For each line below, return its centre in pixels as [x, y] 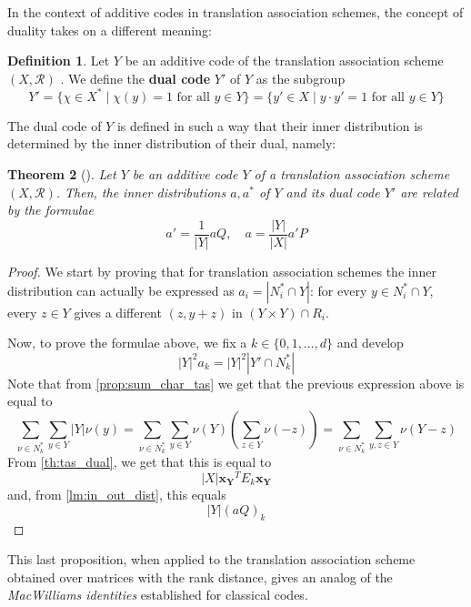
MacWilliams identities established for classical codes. [158, 595]
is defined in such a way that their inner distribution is [270, 125]
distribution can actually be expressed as [121, 290]
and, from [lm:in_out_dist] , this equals [117, 495]
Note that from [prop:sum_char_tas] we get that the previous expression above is [236, 383]
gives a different [118, 312]
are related [429, 192]
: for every [339, 290]
